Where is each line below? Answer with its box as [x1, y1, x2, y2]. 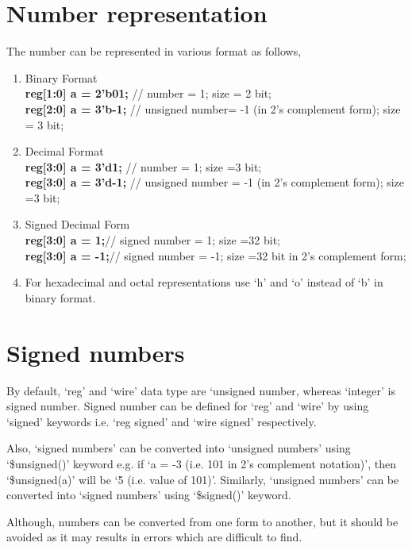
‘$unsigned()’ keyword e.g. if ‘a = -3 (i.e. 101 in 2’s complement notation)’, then [6, 455, 396, 471]
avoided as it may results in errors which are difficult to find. [6, 529, 302, 545]
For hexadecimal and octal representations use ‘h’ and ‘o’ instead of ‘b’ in [25, 274, 383, 290]
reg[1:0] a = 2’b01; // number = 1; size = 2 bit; [25, 85, 271, 102]
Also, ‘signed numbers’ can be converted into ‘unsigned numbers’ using [6, 440, 351, 456]
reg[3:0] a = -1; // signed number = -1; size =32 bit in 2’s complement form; [25, 247, 406, 263]
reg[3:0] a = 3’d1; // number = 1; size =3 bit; [25, 158, 262, 175]
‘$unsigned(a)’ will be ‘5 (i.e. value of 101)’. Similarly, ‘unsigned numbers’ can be [6, 471, 399, 487]
